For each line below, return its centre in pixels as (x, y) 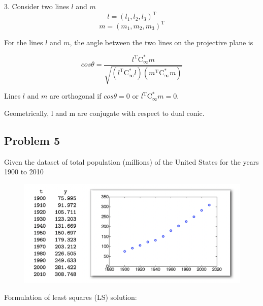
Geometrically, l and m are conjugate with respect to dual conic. (104, 113)
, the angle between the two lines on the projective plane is (161, 42)
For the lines (24, 42)
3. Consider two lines (37, 6)
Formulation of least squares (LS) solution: (71, 297)
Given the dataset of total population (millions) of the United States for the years (131, 161)
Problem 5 (32, 140)
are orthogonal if (75, 96)
